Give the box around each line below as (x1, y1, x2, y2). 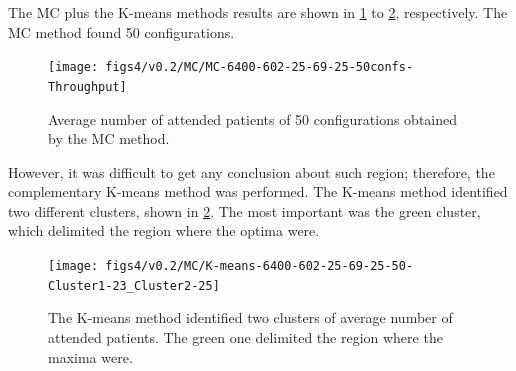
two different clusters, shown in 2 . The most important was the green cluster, (8, 200, 481, 221)
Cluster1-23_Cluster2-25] (48, 278, 220, 293)
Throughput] (48, 79, 127, 94)
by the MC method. (48, 128, 170, 149)
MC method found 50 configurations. (8, 21, 235, 42)
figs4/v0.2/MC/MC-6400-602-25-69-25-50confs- (105, 60, 414, 75)
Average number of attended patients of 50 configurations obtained (48, 108, 458, 129)
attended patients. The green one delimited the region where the (48, 326, 443, 347)
